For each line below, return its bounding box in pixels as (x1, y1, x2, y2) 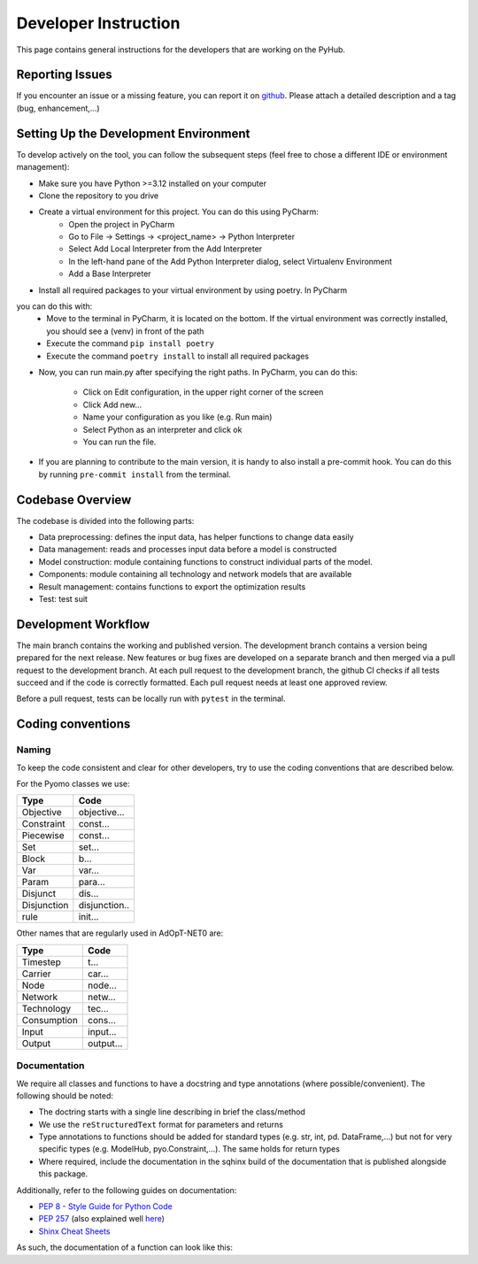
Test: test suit (38, 593, 89, 604)
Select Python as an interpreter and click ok (82, 424, 243, 435)
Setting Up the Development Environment (16, 126, 251, 141)
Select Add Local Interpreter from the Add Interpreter (68, 243, 263, 254)
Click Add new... (82, 399, 143, 410)
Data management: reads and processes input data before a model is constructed (38, 544, 337, 555)
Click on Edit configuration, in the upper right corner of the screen (82, 387, 324, 397)
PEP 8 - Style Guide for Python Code (38, 1201, 173, 1212)
